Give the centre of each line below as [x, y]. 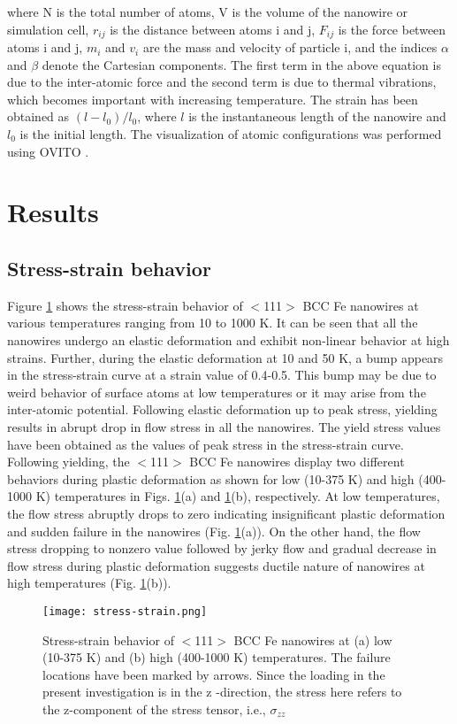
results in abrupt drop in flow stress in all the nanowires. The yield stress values [224, 426]
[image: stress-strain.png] [125, 611]
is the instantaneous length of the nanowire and [317, 116]
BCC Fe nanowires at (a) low [313, 639]
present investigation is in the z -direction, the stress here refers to [222, 692]
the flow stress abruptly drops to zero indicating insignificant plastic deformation [226, 513]
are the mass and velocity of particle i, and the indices [290, 47]
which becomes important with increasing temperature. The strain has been [213, 99]
